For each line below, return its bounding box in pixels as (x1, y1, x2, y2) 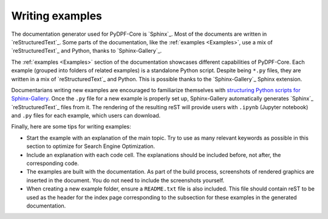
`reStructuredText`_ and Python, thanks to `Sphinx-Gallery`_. (11, 47, 162, 55)
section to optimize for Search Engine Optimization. (26, 143, 155, 150)
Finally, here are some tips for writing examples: (11, 123, 132, 130)
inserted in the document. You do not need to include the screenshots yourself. (26, 177, 225, 184)
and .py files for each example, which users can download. (11, 112, 161, 120)
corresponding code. (26, 160, 79, 167)
